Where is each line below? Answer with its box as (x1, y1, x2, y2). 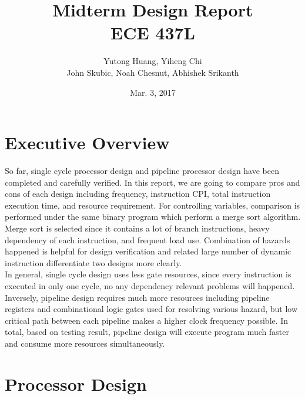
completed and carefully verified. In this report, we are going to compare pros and (5, 176, 300, 188)
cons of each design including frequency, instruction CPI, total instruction (5, 187, 271, 200)
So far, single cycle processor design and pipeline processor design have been (5, 165, 279, 177)
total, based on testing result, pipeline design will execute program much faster (5, 326, 289, 338)
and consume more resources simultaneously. (5, 337, 165, 349)
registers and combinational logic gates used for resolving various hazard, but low (5, 303, 298, 315)
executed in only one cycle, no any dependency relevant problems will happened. (5, 279, 295, 291)
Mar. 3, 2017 (130, 86, 176, 98)
